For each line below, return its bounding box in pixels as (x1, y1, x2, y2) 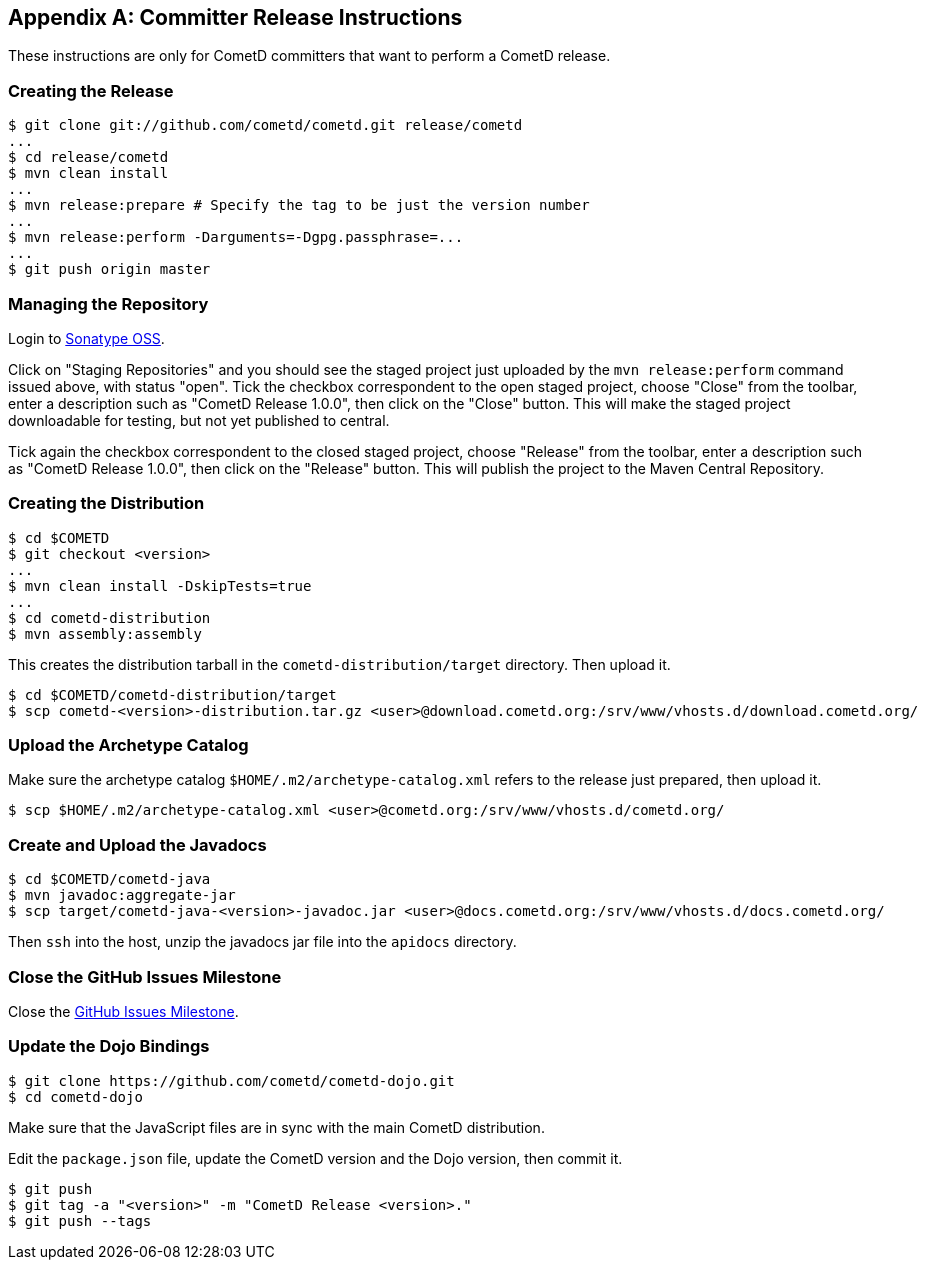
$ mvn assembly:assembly (8, 625, 202, 642)
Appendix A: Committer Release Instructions (8, 5, 463, 30)
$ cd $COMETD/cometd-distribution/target (8, 686, 337, 703)
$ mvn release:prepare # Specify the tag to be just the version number (8, 197, 590, 214)
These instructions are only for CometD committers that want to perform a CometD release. (8, 47, 611, 65)
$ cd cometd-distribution (8, 609, 211, 626)
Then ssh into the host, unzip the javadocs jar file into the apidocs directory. (8, 933, 517, 951)
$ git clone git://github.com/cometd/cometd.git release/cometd (8, 117, 523, 134)
